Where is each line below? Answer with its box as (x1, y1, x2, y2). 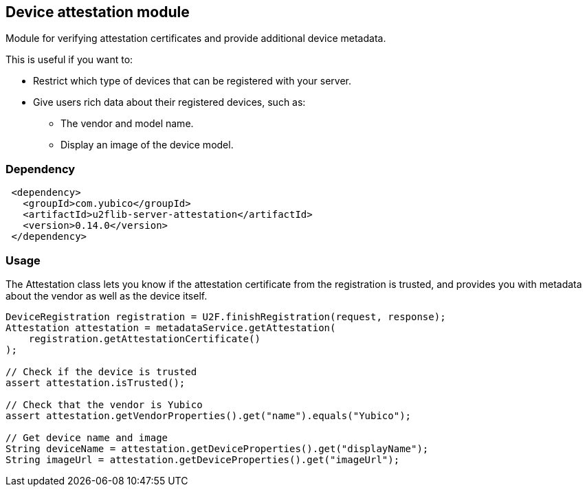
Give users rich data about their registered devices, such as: (33, 96, 306, 109)
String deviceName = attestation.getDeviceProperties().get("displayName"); (5, 443, 429, 454)
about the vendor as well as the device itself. (5, 289, 208, 302)
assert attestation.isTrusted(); (5, 377, 186, 388)
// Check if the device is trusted (5, 366, 197, 377)
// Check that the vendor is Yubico (5, 399, 203, 410)
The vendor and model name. (60, 118, 194, 130)
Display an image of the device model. (60, 139, 234, 151)
